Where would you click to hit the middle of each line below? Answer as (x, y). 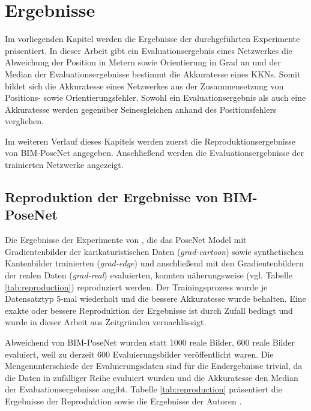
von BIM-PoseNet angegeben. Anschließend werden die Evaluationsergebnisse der (155, 153)
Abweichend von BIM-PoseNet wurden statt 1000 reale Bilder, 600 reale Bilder (150, 342)
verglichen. (24, 121)
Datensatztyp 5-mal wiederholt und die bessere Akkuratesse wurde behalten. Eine (155, 298)
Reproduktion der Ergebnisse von (112, 197)
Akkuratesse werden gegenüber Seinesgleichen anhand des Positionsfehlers (141, 109)
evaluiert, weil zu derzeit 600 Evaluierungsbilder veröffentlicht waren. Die (139, 354)
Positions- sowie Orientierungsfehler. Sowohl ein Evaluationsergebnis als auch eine (155, 97)
